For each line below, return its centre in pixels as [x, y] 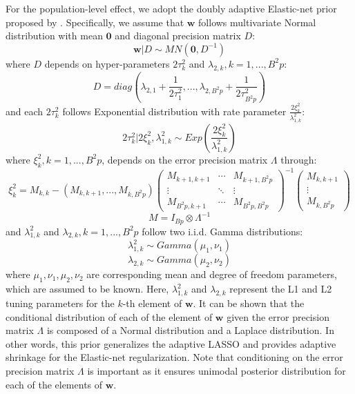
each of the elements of [54, 384]
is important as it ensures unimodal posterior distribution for [217, 371]
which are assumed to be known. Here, [87, 289]
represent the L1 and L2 [281, 289]
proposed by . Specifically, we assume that [95, 22]
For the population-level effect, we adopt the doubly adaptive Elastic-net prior [171, 8]
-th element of [152, 303]
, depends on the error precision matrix [185, 159]
